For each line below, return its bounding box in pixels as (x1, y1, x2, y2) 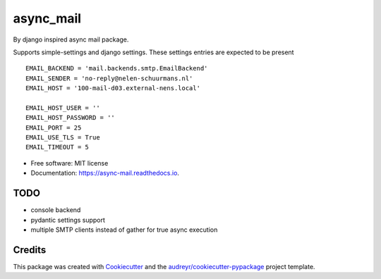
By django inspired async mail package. (13, 35, 129, 44)
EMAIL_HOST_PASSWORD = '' (25, 113, 116, 122)
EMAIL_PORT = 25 (25, 123, 82, 132)
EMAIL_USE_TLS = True (25, 134, 100, 142)
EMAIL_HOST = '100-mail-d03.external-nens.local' (25, 85, 201, 92)
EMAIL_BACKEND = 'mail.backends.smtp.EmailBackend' (25, 64, 208, 73)
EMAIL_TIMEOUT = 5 (25, 143, 90, 151)
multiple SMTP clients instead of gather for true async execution (30, 225, 218, 234)
